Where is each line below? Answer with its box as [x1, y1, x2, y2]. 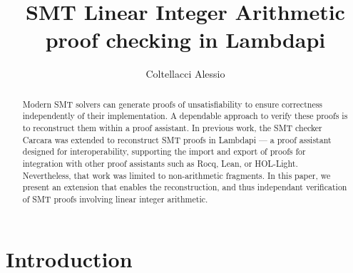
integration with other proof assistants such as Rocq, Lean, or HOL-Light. [22, 157, 298, 169]
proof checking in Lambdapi [45, 25, 326, 54]
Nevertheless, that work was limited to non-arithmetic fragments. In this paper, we [22, 169, 331, 181]
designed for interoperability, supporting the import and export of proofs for [22, 145, 306, 158]
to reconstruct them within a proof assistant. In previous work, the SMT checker [22, 122, 322, 134]
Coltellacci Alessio [145, 66, 225, 81]
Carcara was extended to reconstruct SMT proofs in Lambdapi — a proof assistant [22, 133, 332, 145]
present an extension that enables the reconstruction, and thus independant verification [22, 181, 347, 193]
